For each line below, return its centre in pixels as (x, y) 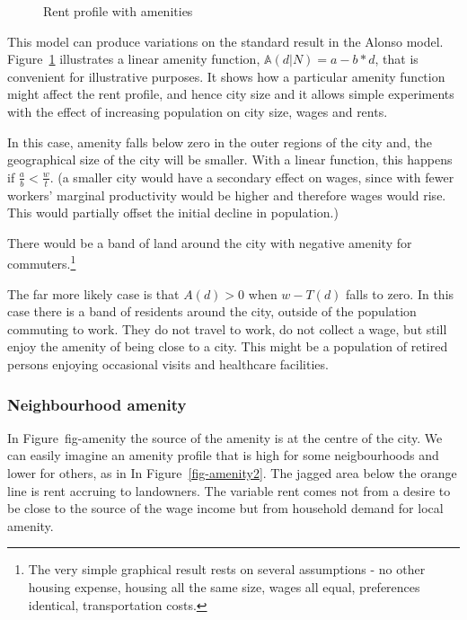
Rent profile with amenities (118, 11)
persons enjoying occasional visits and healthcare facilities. (168, 363)
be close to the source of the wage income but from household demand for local (225, 508)
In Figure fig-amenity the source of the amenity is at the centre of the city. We (225, 437)
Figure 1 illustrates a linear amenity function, (134, 59)
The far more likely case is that (93, 293)
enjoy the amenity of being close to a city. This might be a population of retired (228, 346)
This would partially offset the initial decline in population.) (173, 213)
